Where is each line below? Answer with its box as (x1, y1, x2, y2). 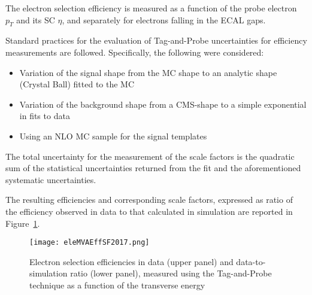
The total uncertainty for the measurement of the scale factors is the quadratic (5, 150, 295, 162)
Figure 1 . (5, 217, 40, 229)
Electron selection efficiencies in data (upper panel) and (29, 255, 234, 267)
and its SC (16, 13, 55, 26)
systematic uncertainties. (5, 173, 96, 185)
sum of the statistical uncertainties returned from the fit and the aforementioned (5, 162, 301, 174)
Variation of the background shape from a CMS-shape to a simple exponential (19, 98, 307, 110)
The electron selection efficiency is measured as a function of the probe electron (5, 2, 297, 14)
